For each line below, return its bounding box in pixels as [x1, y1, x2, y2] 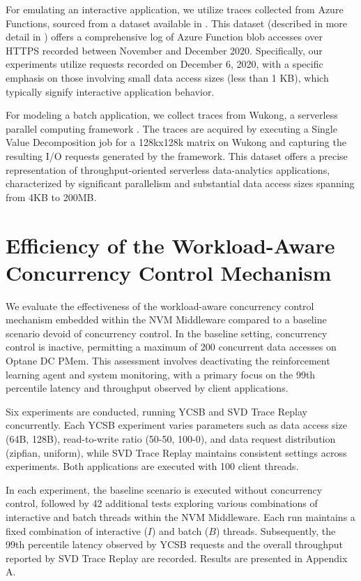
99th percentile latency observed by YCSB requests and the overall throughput [6, 537, 344, 552]
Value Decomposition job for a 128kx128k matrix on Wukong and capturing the [6, 135, 346, 149]
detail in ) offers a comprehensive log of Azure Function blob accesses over [6, 29, 323, 44]
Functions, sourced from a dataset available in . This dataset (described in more [6, 15, 348, 30]
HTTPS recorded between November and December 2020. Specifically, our [6, 43, 323, 57]
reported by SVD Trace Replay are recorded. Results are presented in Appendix [6, 550, 348, 565]
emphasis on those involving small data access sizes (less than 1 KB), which [6, 70, 329, 84]
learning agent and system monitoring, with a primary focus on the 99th [6, 367, 316, 381]
